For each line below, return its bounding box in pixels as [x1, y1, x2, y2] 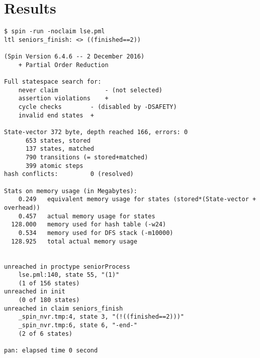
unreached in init [4, 288, 65, 295]
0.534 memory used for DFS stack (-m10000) [18, 229, 174, 236]
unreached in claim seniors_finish [4, 305, 123, 312]
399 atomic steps [25, 162, 83, 169]
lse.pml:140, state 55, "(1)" [18, 271, 120, 279]
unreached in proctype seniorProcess [4, 263, 130, 270]
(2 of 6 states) [18, 330, 73, 337]
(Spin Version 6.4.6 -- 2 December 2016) [4, 53, 145, 61]
